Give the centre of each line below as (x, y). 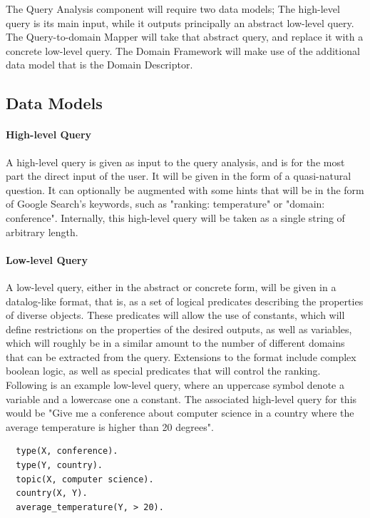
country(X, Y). (52, 493)
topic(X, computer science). (85, 479)
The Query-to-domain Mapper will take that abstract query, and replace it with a (185, 37)
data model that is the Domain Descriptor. (99, 65)
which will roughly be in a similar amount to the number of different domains (175, 343)
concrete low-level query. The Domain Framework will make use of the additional (183, 50)
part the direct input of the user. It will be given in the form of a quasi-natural (179, 176)
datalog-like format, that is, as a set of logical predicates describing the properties (185, 301)
